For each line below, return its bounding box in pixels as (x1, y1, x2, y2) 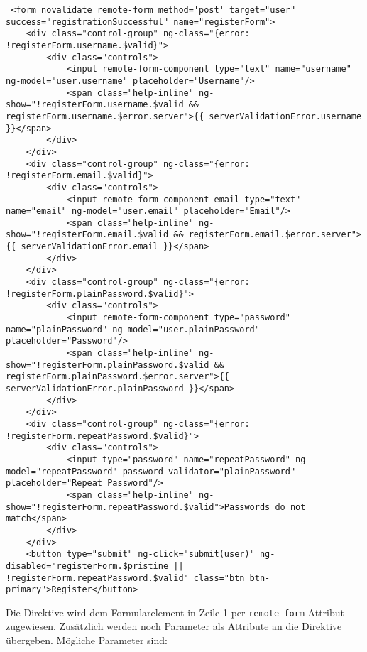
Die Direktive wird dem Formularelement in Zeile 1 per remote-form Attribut (6, 604, 345, 619)
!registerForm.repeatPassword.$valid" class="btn (6, 572, 245, 583)
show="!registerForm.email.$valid (6, 229, 169, 240)
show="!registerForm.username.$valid (6, 99, 184, 110)
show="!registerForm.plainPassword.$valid (6, 359, 209, 370)
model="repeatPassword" (6, 466, 118, 477)
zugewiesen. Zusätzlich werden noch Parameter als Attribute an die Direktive (6, 619, 342, 634)
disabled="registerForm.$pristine (6, 560, 169, 571)
